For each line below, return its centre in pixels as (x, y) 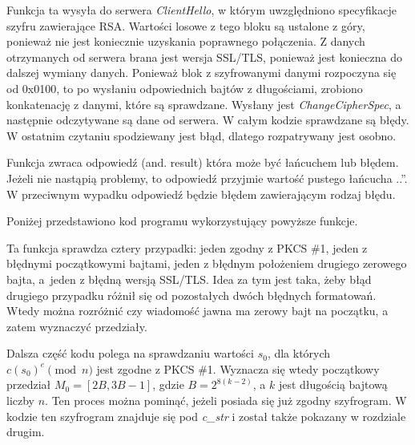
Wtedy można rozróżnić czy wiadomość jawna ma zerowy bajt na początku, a (197, 311)
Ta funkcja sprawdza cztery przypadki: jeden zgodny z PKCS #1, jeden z (187, 247)
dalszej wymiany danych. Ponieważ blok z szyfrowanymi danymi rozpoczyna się (201, 73)
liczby (20, 400)
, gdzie (168, 384)
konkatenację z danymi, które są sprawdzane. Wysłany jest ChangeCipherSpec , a (204, 104)
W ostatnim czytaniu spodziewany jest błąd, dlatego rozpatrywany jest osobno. (201, 135)
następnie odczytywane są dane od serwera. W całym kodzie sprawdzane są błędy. (208, 120)
